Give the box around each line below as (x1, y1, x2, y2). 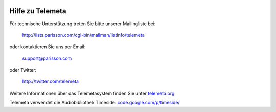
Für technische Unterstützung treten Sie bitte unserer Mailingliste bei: (9, 20, 156, 27)
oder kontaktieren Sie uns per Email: (9, 43, 86, 50)
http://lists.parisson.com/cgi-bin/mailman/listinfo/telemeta (22, 32, 145, 38)
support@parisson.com (22, 55, 72, 61)
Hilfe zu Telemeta (9, 7, 66, 15)
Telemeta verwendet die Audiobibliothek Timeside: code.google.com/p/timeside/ (9, 100, 180, 106)
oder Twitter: (9, 67, 37, 73)
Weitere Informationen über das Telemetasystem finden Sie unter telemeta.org (9, 90, 175, 96)
